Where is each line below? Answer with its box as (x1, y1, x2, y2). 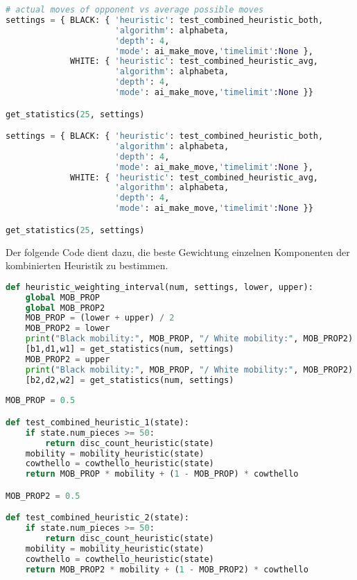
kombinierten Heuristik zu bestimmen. (6, 258, 168, 273)
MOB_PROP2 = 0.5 (6, 491, 80, 501)
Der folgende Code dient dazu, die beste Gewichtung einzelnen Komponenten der (6, 244, 350, 259)
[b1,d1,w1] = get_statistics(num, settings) (25, 344, 234, 355)
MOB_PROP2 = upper (25, 354, 110, 364)
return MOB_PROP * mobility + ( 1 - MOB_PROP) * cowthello (25, 469, 299, 479)
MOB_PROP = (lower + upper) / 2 (25, 313, 175, 323)
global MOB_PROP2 (25, 302, 105, 313)
